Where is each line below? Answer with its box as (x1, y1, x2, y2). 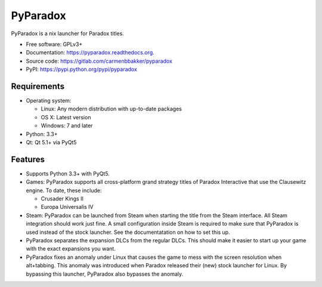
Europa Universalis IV (41, 203, 94, 211)
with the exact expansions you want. (26, 245, 116, 252)
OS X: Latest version (41, 113, 91, 121)
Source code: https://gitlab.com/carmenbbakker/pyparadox (26, 57, 173, 64)
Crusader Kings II (41, 195, 83, 202)
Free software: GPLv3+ (26, 41, 83, 48)
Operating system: (26, 97, 72, 104)
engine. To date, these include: (26, 187, 102, 194)
